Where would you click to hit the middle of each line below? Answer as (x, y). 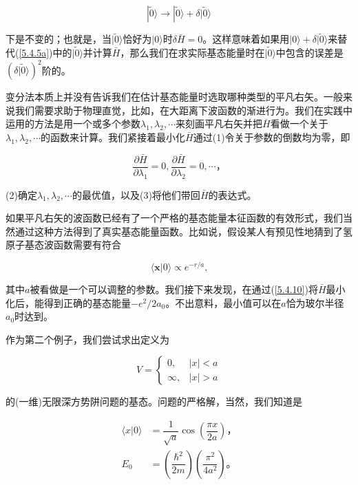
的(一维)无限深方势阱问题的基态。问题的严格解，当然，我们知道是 (154, 401)
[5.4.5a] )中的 (45, 53)
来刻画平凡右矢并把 (219, 123)
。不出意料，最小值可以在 (223, 302)
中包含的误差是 (309, 53)
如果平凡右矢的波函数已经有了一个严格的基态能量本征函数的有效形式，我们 (174, 218)
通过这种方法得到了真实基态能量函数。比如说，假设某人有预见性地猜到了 (179, 231)
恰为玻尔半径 (315, 302)
